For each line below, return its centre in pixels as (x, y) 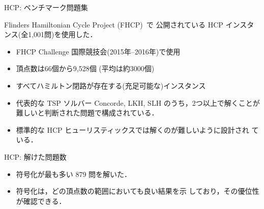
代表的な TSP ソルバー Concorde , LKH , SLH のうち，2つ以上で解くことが (138, 102)
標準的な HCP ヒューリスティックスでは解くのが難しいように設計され (133, 129)
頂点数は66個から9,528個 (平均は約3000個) (85, 68)
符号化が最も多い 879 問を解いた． (74, 174)
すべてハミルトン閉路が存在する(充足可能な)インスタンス (111, 85)
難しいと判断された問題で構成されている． (87, 113)
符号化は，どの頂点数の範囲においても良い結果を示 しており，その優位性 (138, 191)
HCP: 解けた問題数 (35, 156)
